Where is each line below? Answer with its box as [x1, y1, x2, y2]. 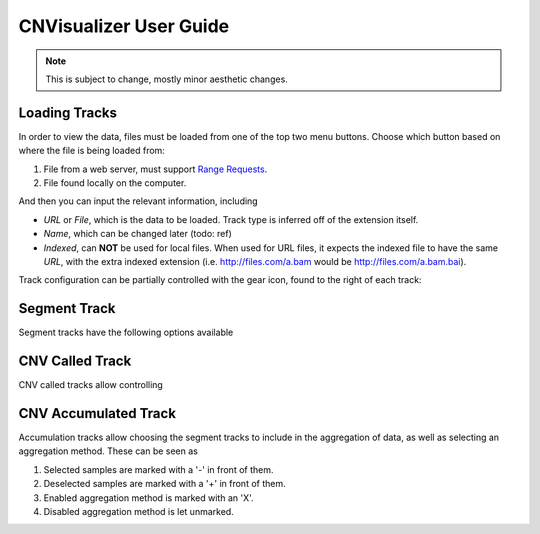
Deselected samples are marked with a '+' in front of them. [43, 478, 286, 490]
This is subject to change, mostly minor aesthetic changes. [45, 73, 289, 85]
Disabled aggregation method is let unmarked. [43, 506, 234, 518]
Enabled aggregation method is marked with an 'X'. [43, 491, 254, 504]
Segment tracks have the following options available [18, 326, 234, 339]
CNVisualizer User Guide [18, 15, 230, 37]
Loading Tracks [18, 104, 117, 121]
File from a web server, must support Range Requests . [43, 163, 268, 175]
